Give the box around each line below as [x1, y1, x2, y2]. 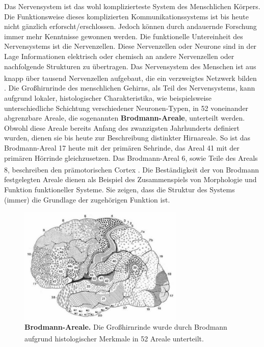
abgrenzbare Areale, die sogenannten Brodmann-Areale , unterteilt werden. [4, 112, 245, 123]
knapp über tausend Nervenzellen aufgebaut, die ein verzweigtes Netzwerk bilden [4, 72, 257, 83]
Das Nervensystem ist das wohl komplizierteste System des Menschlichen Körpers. [4, 1, 260, 11]
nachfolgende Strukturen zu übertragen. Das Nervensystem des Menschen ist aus [4, 61, 256, 71]
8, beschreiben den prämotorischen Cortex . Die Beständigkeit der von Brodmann [4, 164, 259, 175]
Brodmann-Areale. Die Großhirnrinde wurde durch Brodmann [24, 321, 227, 332]
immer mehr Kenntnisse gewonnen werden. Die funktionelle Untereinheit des [4, 31, 243, 41]
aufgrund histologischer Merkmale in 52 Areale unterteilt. [24, 333, 204, 343]
